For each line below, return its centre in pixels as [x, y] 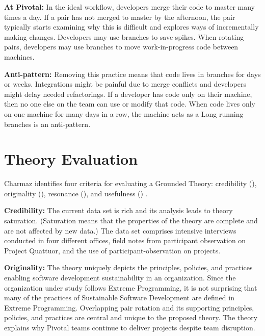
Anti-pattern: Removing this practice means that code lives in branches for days [132, 74]
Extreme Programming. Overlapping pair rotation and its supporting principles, [129, 307]
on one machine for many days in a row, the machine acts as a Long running [124, 113]
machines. [19, 56]
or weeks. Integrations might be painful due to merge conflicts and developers [125, 84]
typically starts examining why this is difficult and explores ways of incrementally [131, 27]
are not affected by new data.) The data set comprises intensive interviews [120, 230]
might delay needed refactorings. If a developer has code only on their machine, [128, 94]
